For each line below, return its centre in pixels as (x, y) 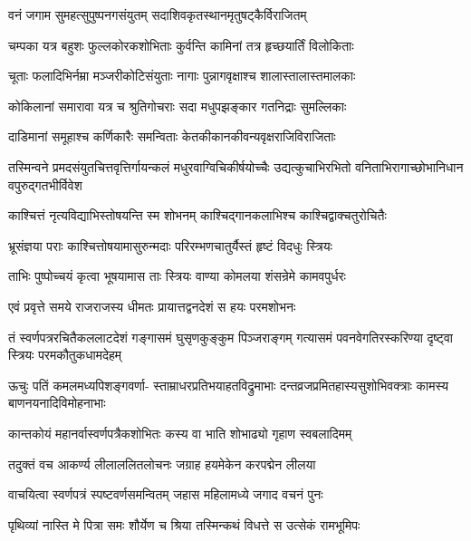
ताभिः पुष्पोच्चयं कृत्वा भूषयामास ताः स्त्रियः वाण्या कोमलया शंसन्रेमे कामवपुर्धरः (177, 276)
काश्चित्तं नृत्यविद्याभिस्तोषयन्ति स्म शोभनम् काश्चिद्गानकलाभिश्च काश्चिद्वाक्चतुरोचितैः (197, 215)
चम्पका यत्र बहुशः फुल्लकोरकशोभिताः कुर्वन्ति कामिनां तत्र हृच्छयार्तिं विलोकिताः (181, 45)
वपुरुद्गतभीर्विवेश (45, 184)
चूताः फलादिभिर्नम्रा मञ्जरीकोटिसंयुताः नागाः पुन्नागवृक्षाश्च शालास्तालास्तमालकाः (182, 76)
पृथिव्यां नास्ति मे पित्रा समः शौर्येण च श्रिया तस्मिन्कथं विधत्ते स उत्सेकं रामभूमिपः (184, 524)
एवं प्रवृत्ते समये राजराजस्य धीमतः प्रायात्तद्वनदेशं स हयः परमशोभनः (152, 306)
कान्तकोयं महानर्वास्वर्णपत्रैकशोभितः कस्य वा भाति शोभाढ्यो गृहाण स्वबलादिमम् (180, 433)
